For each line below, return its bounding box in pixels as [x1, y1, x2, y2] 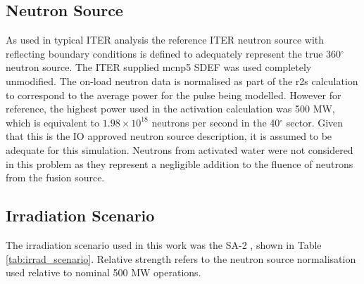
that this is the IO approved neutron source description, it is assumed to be [6, 129, 332, 143]
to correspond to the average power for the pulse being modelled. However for [6, 87, 341, 102]
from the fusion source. [6, 170, 105, 185]
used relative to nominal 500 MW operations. [6, 265, 201, 280]
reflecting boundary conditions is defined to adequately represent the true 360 [6, 46, 341, 60]
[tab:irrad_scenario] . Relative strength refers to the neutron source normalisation [6, 251, 356, 266]
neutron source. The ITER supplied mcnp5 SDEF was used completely [6, 60, 312, 75]
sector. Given [286, 115, 344, 129]
